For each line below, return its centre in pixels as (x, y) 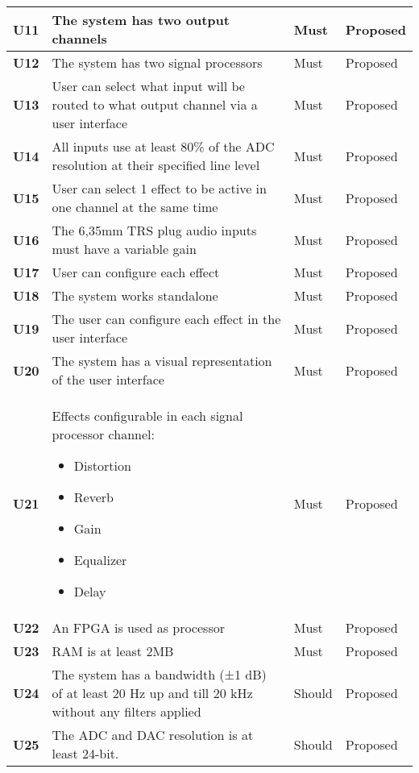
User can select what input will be (148, 86)
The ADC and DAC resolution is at (153, 735)
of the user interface (108, 379)
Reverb (93, 497)
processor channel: (103, 434)
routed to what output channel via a (155, 104)
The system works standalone (135, 295)
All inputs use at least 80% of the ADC (163, 146)
